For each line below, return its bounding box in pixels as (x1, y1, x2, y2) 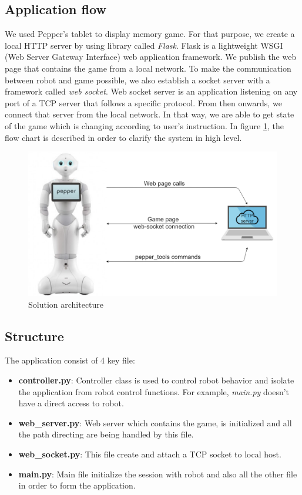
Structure (5, 326, 64, 345)
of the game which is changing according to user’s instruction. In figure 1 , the (5, 119, 284, 132)
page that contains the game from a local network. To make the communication (5, 62, 291, 74)
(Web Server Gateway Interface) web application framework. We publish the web (5, 50, 297, 63)
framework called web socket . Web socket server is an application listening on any (5, 85, 298, 97)
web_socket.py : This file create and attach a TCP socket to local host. (18, 448, 281, 460)
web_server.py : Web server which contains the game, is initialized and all (18, 416, 292, 429)
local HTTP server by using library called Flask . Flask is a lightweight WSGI (5, 39, 283, 51)
